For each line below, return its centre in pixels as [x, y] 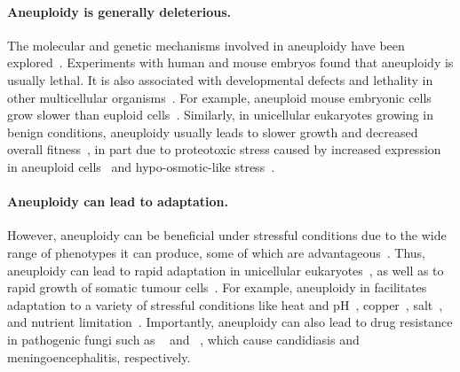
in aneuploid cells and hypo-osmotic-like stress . [141, 166]
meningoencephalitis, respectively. [99, 356]
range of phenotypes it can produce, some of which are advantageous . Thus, [216, 252]
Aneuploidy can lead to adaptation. [118, 201]
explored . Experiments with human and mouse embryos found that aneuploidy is [230, 62]
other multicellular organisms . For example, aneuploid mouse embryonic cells [219, 97]
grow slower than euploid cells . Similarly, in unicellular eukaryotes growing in [221, 115]
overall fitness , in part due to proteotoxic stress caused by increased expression [224, 149]
